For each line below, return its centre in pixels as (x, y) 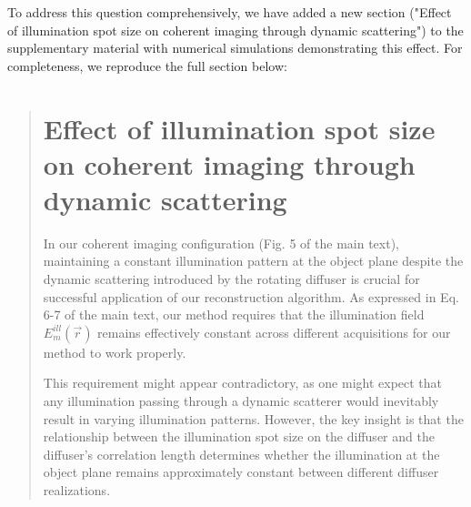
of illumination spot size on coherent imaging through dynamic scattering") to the (235, 30)
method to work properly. (115, 352)
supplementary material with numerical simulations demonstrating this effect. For (235, 48)
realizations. (77, 490)
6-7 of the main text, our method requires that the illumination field (234, 314)
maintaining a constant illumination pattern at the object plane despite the (253, 261)
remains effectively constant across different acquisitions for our (274, 332)
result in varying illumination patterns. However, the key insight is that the (253, 418)
